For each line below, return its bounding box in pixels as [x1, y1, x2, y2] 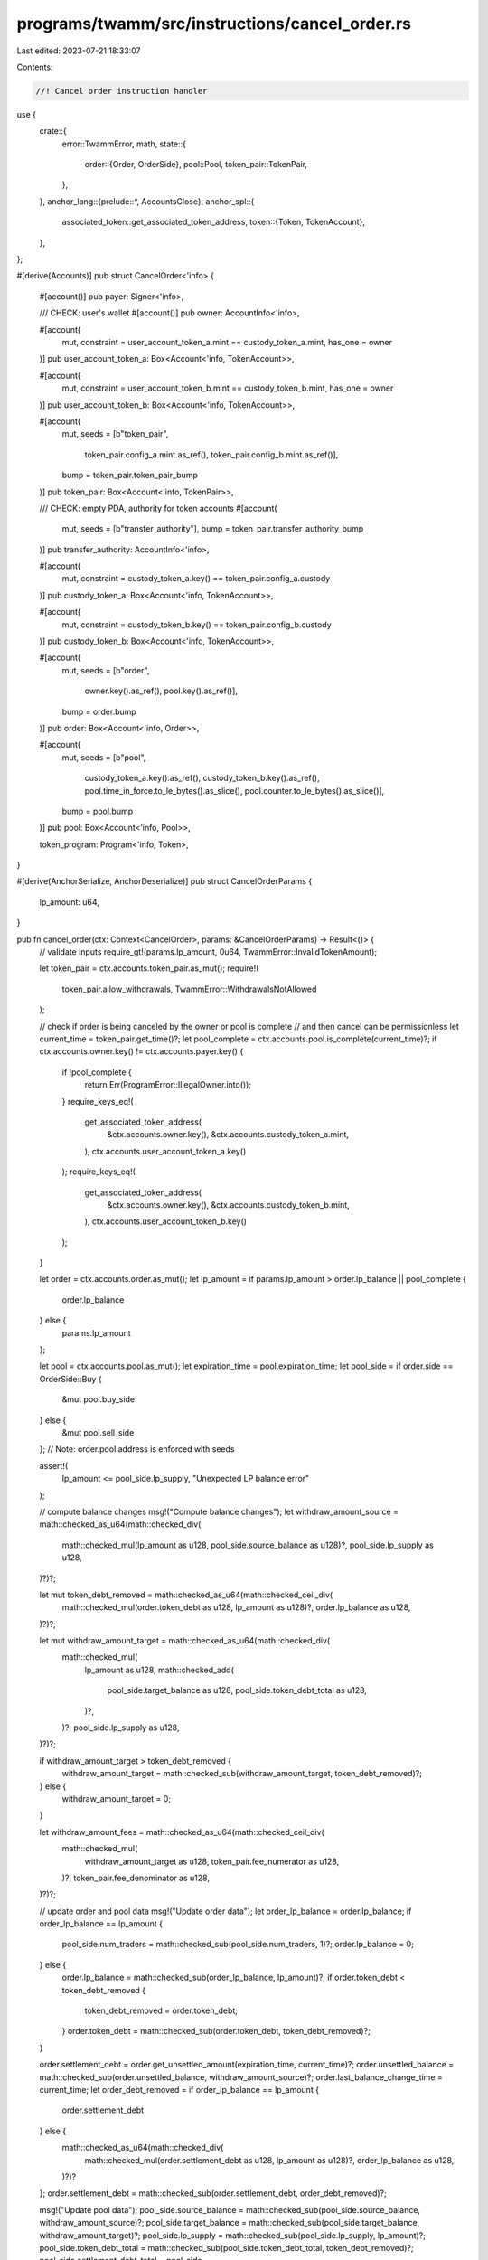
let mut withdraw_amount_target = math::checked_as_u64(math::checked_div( [39, 1635, 331, 1646]
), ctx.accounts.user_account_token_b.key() [84, 1216, 248, 1227]
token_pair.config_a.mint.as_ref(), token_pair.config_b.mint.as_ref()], [84, 448, 339, 460]
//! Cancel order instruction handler [35, 86, 208, 96]
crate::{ [39, 126, 67, 137]
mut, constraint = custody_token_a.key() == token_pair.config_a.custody [61, 573, 331, 584]
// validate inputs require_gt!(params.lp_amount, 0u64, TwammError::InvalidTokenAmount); [39, 946, 378, 957]
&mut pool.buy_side [61, 1394, 136, 1405]
